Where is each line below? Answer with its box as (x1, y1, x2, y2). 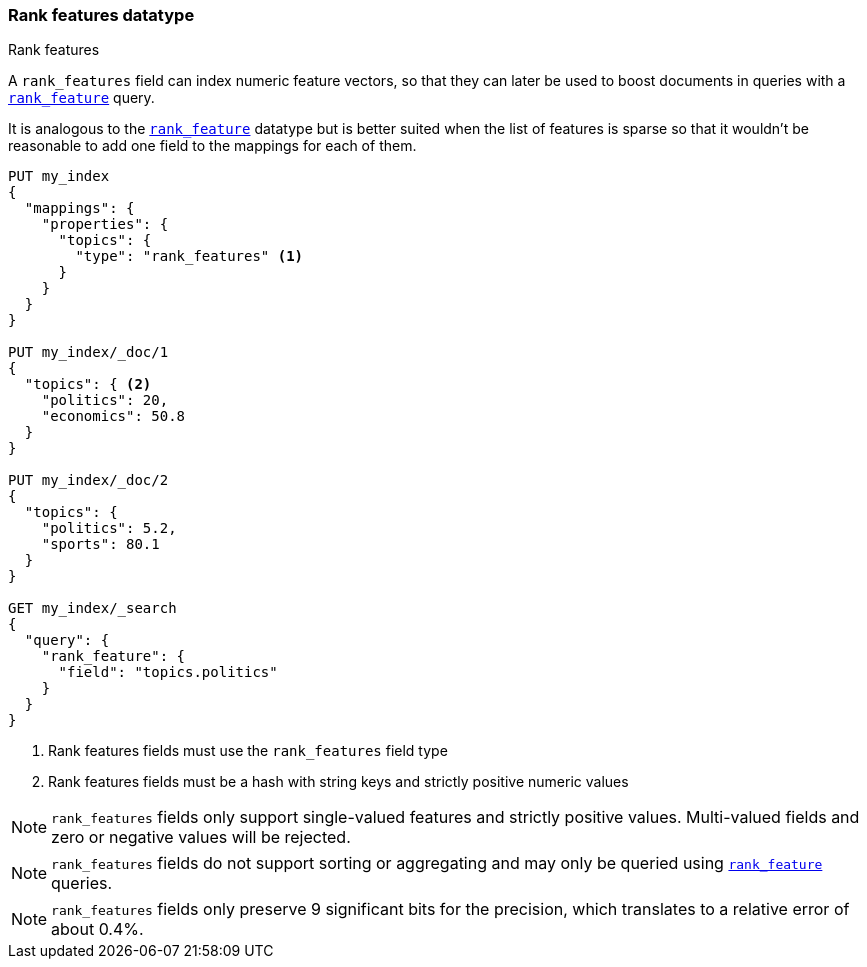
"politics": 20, (41, 392, 169, 409)
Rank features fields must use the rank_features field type (48, 742, 448, 760)
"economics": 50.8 (41, 408, 186, 425)
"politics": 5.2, (41, 520, 177, 537)
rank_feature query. (8, 89, 155, 107)
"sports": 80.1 (41, 536, 160, 553)
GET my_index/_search (8, 600, 177, 617)
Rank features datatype (8, 5, 195, 25)
